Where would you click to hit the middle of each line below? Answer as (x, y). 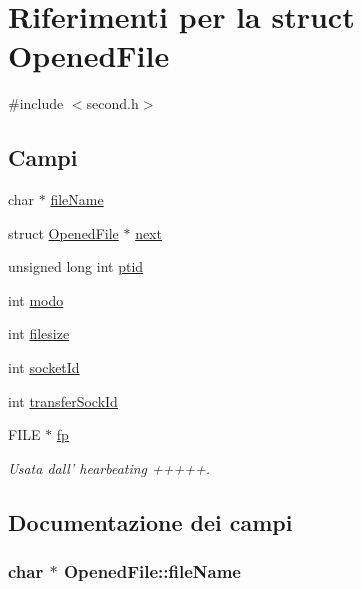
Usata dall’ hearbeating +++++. (109, 467)
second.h (112, 103)
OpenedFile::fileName (152, 571)
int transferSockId (63, 400)
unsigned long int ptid (76, 266)
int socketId (44, 367)
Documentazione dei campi (150, 521)
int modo (36, 299)
